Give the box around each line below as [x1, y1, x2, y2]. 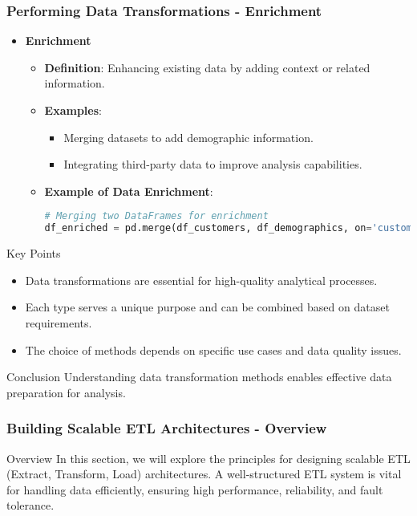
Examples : [44, 102, 102, 118]
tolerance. [6, 497, 55, 514]
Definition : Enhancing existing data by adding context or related [44, 59, 370, 75]
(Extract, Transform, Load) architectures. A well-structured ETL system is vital [6, 465, 402, 482]
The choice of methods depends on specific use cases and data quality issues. [25, 341, 402, 358]
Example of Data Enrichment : [44, 182, 213, 199]
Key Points [6, 245, 61, 262]
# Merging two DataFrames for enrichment [44, 210, 269, 222]
